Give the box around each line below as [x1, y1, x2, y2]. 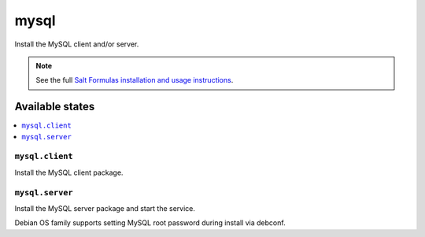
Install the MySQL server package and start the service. [14, 203, 196, 213]
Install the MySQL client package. [14, 168, 124, 177]
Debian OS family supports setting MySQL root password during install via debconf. [14, 218, 286, 228]
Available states [14, 100, 95, 113]
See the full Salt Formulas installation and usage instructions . [35, 76, 234, 85]
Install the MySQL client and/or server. [14, 39, 139, 49]
